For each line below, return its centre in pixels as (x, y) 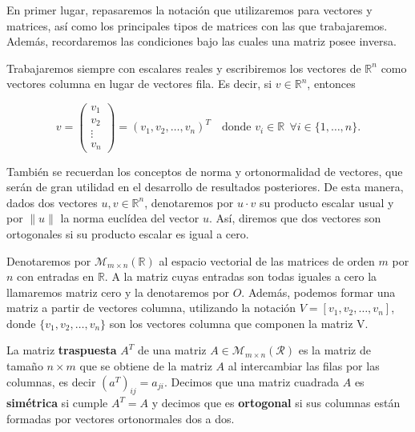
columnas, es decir (51, 381)
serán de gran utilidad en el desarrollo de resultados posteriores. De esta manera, (205, 187)
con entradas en (56, 276)
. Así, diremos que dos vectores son (295, 218)
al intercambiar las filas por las (304, 366)
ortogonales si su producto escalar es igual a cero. (128, 233)
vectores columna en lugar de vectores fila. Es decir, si (139, 84)
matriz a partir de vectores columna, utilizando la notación (151, 308)
